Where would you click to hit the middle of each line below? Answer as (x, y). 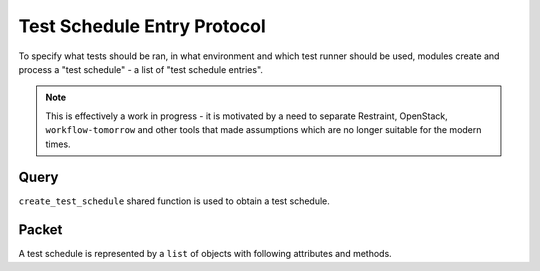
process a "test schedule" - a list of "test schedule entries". (141, 69)
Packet (40, 230)
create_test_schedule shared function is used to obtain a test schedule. (174, 201)
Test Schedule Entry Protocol (142, 26)
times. (58, 144)
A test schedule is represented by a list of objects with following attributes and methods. (205, 254)
